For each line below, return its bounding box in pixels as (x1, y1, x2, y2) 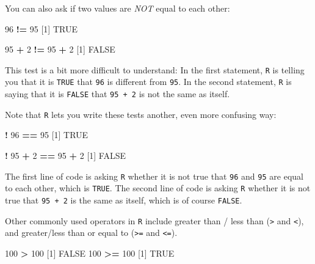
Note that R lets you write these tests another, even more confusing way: (5, 108, 277, 120)
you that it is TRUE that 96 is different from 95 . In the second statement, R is (5, 75, 292, 88)
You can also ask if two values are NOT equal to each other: (5, 2, 230, 14)
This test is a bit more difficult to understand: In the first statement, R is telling (5, 63, 305, 76)
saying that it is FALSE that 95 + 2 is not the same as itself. (5, 87, 230, 100)
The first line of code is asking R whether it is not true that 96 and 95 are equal (5, 169, 303, 182)
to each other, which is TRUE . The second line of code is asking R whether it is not (5, 182, 311, 194)
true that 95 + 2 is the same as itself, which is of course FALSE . (5, 193, 242, 206)
